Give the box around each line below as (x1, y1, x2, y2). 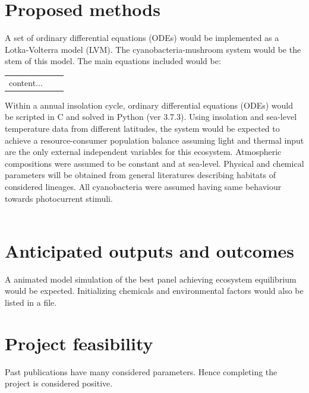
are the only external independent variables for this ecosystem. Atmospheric (5, 145, 282, 158)
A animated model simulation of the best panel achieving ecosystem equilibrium (5, 272, 297, 285)
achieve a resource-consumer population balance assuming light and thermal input (5, 134, 304, 146)
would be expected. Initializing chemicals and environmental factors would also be (5, 284, 304, 297)
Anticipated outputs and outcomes (5, 238, 295, 262)
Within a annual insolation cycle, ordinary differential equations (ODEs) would (5, 99, 293, 111)
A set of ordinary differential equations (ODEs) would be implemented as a (5, 31, 279, 44)
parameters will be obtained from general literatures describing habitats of (5, 169, 276, 181)
